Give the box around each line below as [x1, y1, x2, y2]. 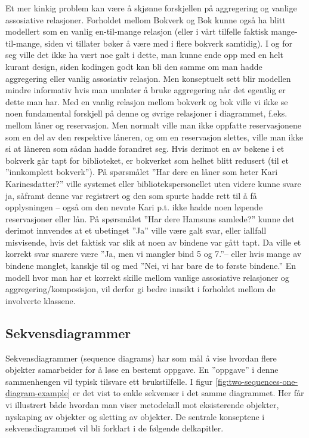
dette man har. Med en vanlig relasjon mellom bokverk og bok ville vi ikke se [5, 95, 288, 108]
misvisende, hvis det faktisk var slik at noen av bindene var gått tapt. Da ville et [5, 235, 301, 248]
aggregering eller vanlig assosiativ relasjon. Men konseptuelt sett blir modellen [5, 72, 291, 84]
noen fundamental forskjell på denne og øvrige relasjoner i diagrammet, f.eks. [5, 107, 288, 120]
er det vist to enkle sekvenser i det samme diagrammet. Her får [73, 387, 304, 399]
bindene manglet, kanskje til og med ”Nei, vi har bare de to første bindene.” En [5, 259, 296, 272]
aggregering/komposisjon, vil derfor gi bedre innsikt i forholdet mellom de [5, 283, 276, 295]
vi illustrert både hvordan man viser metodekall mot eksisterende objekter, [5, 399, 279, 411]
